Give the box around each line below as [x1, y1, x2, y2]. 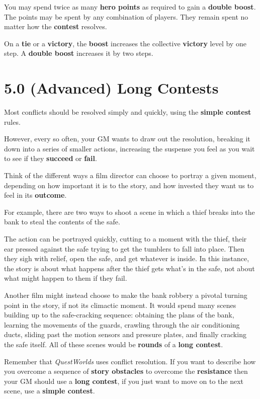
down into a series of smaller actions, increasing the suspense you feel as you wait [4, 143, 255, 153]
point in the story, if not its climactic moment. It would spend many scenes [4, 299, 236, 310]
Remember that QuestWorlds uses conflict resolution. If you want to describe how [4, 356, 256, 366]
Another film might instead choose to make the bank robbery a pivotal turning [4, 290, 247, 300]
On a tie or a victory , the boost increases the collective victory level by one [4, 38, 246, 48]
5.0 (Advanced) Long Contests [4, 77, 219, 98]
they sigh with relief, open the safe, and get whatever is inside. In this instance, [4, 253, 249, 264]
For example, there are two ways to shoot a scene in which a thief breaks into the [4, 206, 255, 217]
